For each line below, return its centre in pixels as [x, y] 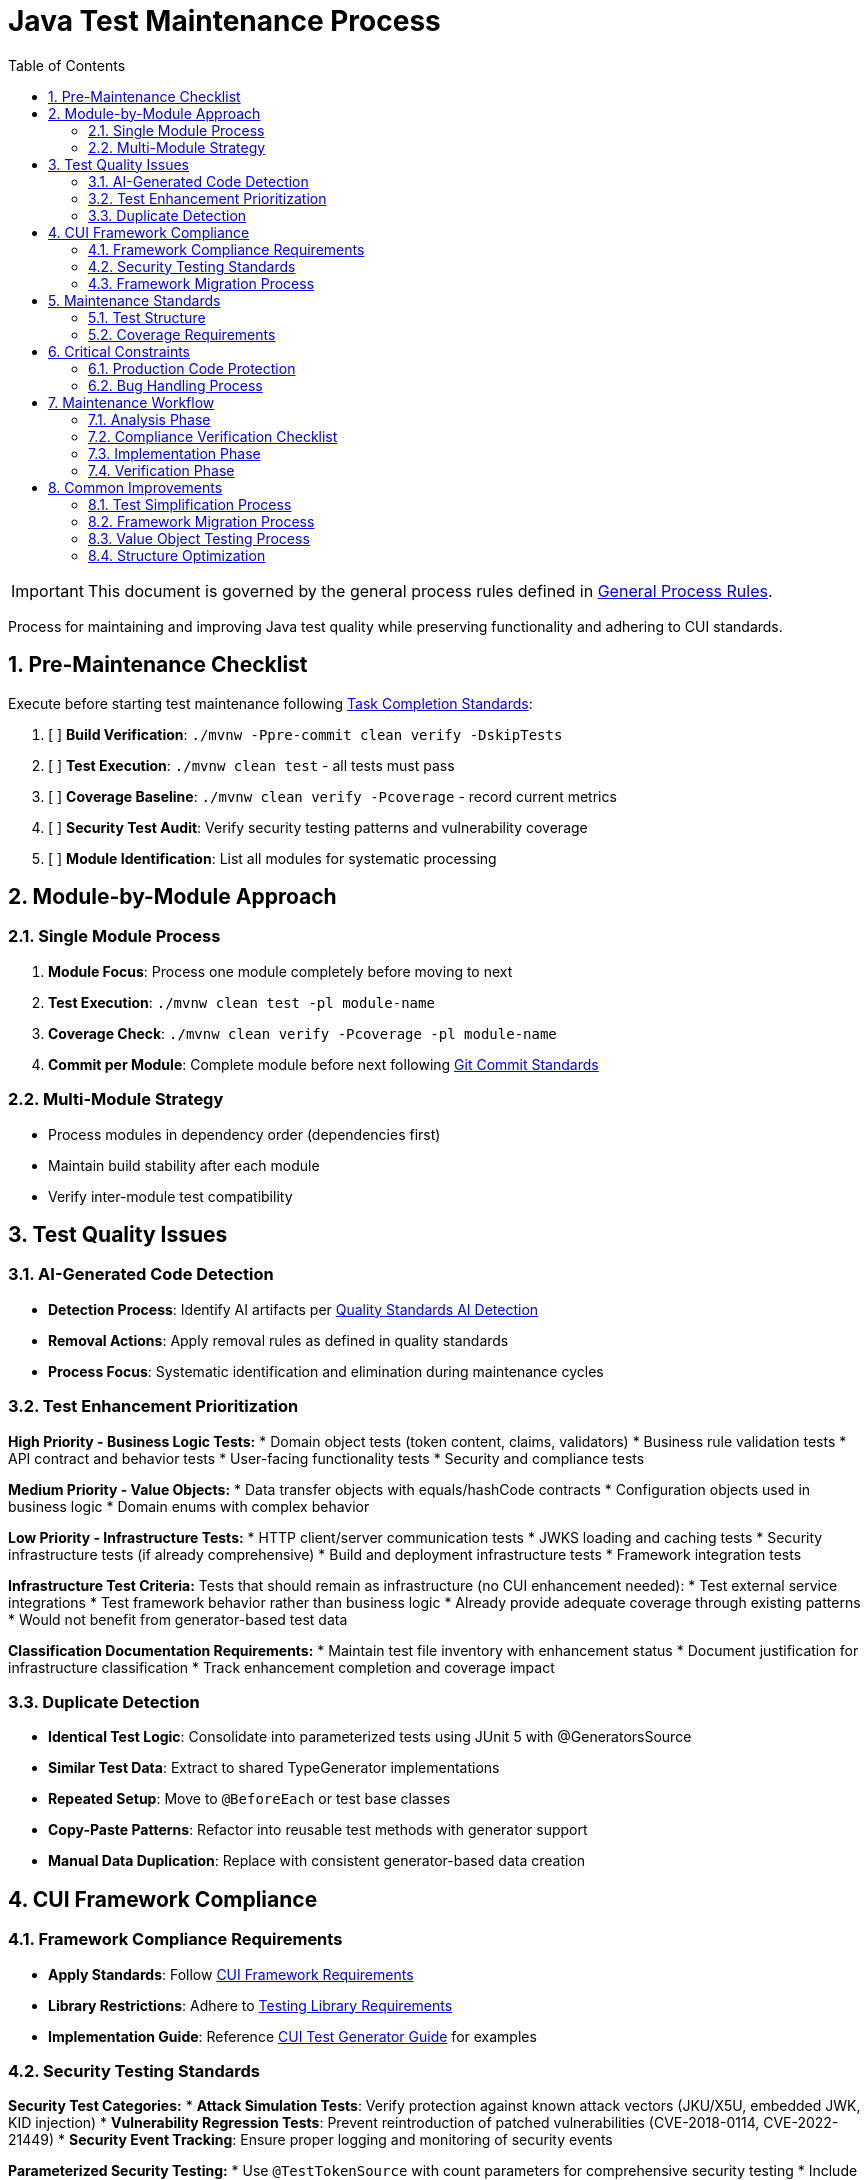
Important [47, 590]
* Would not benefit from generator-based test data [178, 1619]
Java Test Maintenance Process [224, 21]
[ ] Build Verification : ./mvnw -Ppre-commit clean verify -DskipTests [305, 734]
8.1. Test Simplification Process [190, 504]
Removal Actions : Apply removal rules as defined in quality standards [278, 1340]
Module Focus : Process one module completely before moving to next [280, 971]
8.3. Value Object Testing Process [199, 538]
